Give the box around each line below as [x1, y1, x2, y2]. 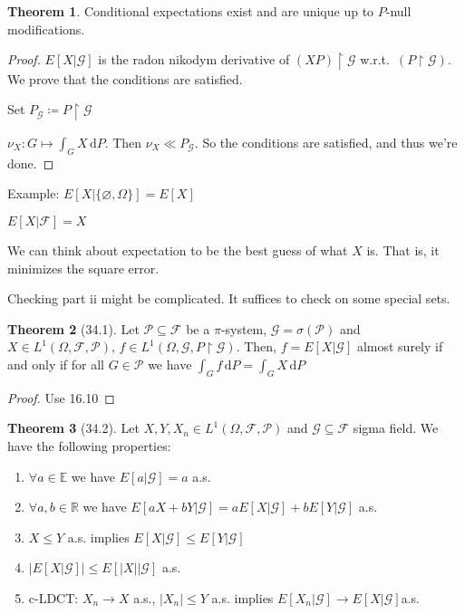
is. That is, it [366, 240, 440, 259]
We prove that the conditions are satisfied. [7, 69, 243, 88]
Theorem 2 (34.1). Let [7, 319, 140, 338]
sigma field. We [353, 418, 439, 437]
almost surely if [356, 337, 443, 356]
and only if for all [7, 354, 105, 373]
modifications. [7, 19, 85, 38]
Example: [7, 184, 60, 203]
